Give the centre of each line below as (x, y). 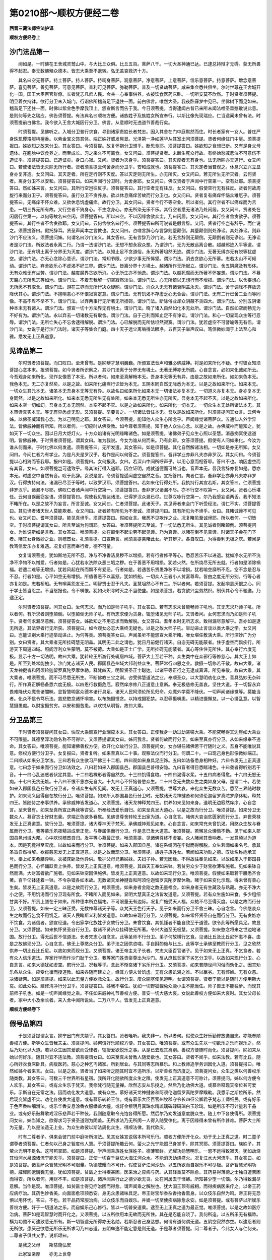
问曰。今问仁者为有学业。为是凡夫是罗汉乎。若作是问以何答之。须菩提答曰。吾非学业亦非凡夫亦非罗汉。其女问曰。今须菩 (135, 454)
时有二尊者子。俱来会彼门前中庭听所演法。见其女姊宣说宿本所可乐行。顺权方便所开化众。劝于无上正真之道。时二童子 (139, 1137)
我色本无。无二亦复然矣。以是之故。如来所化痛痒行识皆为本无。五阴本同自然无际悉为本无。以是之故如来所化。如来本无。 (135, 384)
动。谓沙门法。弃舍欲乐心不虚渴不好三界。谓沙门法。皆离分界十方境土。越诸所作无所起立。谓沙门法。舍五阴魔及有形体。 (135, 266)
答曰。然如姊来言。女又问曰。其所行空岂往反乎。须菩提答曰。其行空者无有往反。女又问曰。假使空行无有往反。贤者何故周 (135, 188)
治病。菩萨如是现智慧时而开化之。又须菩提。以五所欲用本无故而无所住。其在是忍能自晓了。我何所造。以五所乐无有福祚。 (135, 1214)
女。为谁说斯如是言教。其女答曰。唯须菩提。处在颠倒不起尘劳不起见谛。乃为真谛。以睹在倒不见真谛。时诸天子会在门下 (133, 532)
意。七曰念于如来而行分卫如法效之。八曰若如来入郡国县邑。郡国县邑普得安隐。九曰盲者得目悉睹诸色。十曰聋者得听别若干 (135, 767)
